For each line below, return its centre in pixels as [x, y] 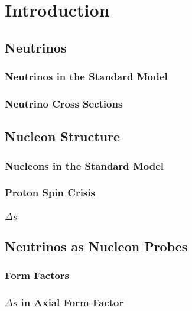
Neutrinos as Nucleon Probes [96, 246]
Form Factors [37, 275]
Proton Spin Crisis [50, 192]
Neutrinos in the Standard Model [86, 77]
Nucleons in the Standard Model [84, 165]
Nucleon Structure [63, 136]
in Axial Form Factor [72, 302]
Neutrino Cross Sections [64, 103]
